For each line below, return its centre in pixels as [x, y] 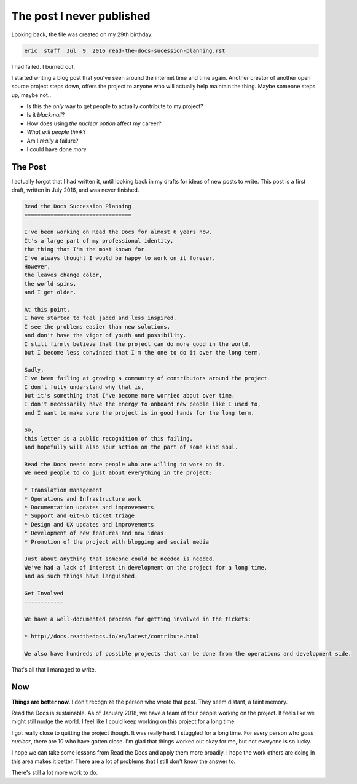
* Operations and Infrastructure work [83, 499]
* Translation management [63, 490]
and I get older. [50, 292]
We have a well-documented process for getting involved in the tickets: [138, 619]
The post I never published [81, 16]
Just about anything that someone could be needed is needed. [120, 559]
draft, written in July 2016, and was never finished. [75, 190]
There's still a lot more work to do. [55, 773]
